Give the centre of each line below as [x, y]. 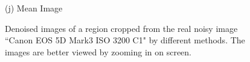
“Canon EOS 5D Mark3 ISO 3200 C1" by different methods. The [125, 40]
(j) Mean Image [34, 8]
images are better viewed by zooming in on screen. [98, 51]
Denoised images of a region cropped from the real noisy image [121, 28]
